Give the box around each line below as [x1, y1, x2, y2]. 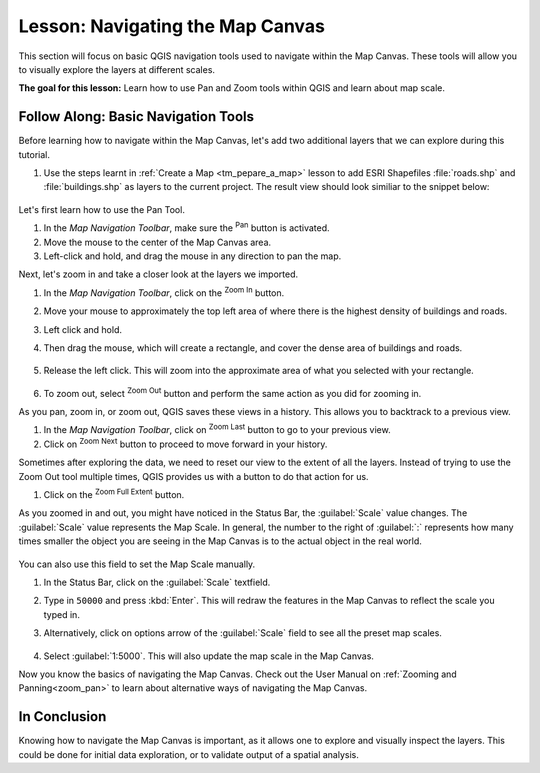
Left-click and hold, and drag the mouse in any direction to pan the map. [43, 250, 342, 262]
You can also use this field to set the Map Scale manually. [18, 558, 256, 570]
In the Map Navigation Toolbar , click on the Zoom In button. [43, 285, 285, 299]
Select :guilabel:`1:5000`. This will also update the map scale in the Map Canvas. [43, 650, 375, 662]
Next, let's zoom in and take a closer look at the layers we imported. [18, 268, 299, 280]
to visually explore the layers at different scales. [18, 63, 215, 75]
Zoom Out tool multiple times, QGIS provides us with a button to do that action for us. [18, 470, 369, 482]
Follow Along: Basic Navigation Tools [18, 108, 255, 125]
